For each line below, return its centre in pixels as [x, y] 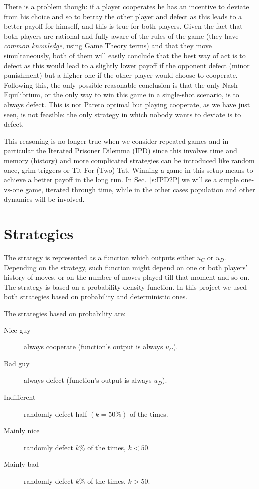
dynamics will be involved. [44, 199]
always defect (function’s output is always [88, 380]
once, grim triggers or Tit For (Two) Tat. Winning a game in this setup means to [129, 170]
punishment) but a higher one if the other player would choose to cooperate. [121, 75]
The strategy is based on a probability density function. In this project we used [125, 286]
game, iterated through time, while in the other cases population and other [140, 189]
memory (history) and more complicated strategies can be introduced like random [129, 160]
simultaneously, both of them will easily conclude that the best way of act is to [125, 55]
